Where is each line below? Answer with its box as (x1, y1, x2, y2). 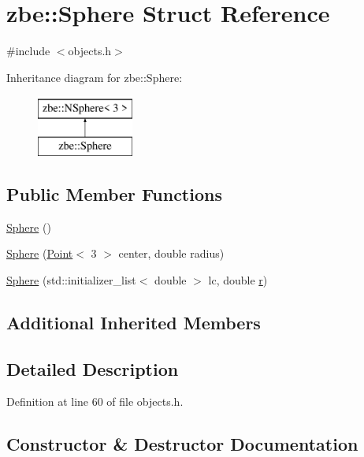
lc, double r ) (208, 271, 268, 288)
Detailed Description (6, 356, 179, 381)
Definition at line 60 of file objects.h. (6, 393, 184, 410)
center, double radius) (118, 245, 225, 262)
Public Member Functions (6, 181, 222, 206)
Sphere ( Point (6, 245, 73, 262)
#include (6, 43, 50, 59)
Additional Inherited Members (6, 310, 261, 334)
